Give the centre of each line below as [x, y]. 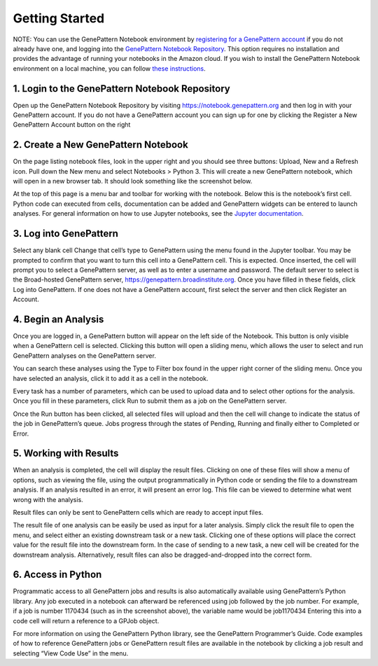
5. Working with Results [66, 453]
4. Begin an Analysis [58, 319]
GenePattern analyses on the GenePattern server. [85, 355]
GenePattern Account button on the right [72, 125]
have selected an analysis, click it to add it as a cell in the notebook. [111, 378]
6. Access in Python [57, 575]
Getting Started [59, 18]
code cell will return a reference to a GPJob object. [86, 620]
